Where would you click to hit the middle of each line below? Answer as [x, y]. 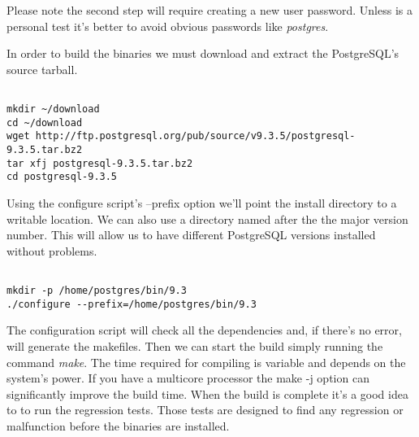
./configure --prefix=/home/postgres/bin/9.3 [132, 304]
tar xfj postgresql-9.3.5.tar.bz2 [100, 163]
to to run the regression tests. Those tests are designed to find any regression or [205, 410]
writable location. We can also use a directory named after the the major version [207, 218]
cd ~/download [45, 122]
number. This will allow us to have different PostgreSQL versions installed [191, 235]
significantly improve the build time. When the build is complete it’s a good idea [207, 393]
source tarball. [42, 69]
